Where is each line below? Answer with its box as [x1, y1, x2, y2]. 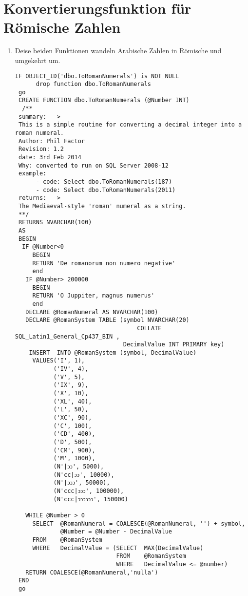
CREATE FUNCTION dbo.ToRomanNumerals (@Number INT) [18, 97, 190, 104]
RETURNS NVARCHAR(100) [18, 219, 92, 226]
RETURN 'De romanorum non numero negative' [32, 259, 176, 267]
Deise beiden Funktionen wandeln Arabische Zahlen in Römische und [15, 45, 222, 56]
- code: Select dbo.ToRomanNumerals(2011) [36, 186, 176, 193]
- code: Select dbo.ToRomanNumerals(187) [36, 178, 172, 186]
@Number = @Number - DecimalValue [60, 528, 172, 535]
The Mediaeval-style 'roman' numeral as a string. [18, 203, 186, 210]
